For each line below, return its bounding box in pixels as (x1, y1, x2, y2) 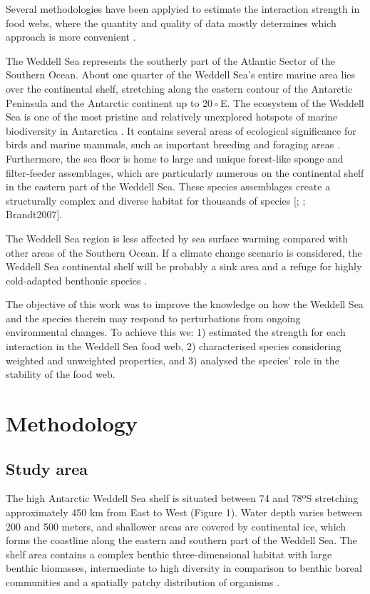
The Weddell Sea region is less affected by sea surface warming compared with (6, 230, 348, 245)
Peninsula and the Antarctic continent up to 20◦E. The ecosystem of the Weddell (6, 95, 364, 110)
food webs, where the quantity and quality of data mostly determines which (6, 15, 336, 30)
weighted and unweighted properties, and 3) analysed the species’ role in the (6, 352, 339, 367)
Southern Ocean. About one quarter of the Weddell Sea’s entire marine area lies (6, 67, 356, 82)
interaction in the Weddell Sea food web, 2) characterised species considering (6, 339, 341, 354)
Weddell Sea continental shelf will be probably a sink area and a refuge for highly (6, 259, 362, 274)
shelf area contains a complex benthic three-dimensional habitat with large (6, 546, 332, 561)
